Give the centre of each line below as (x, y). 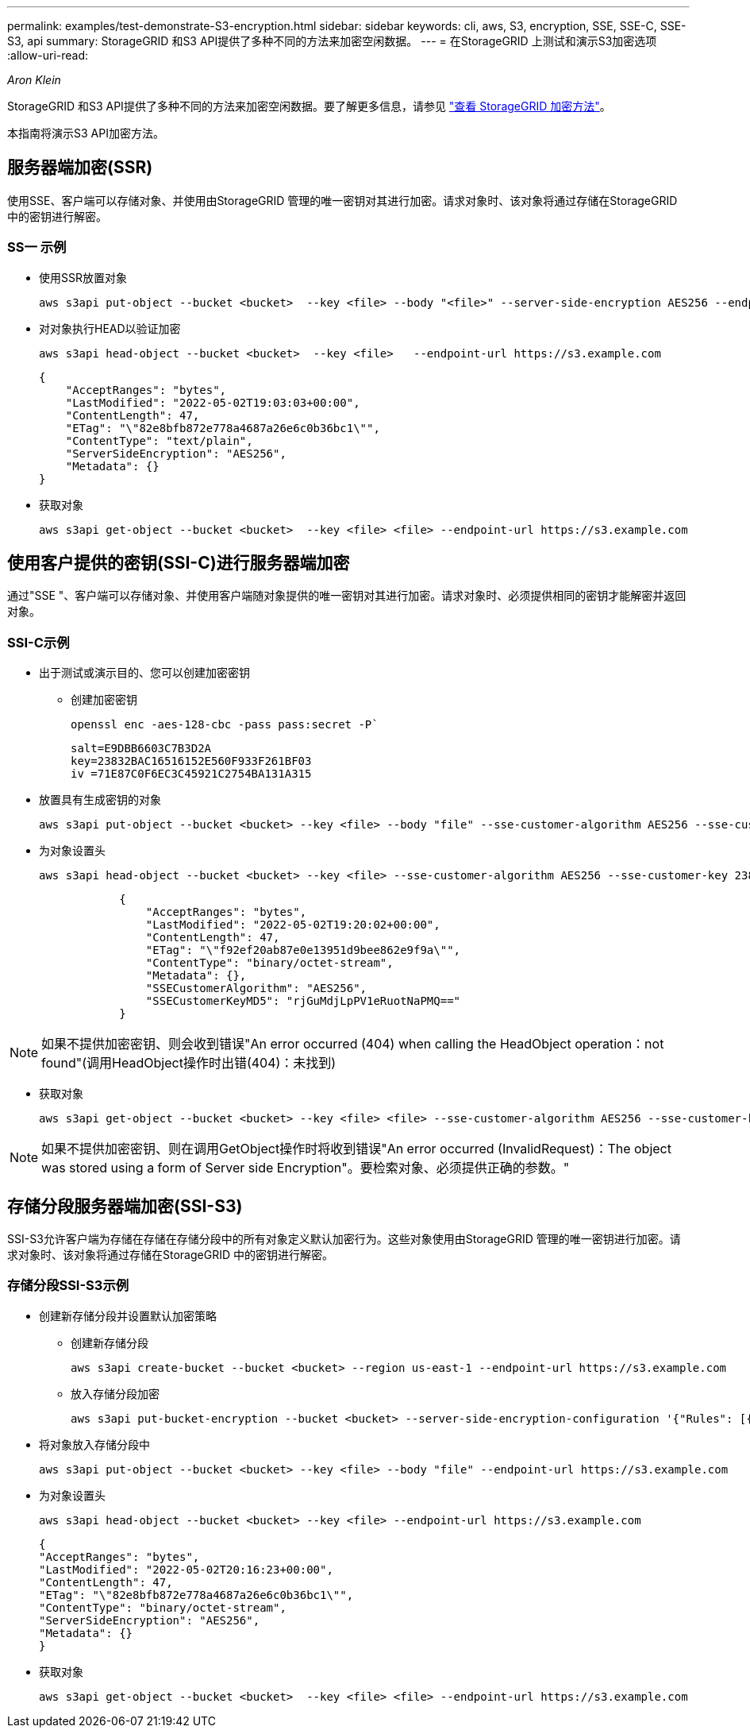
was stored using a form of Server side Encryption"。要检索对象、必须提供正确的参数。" (306, 1168)
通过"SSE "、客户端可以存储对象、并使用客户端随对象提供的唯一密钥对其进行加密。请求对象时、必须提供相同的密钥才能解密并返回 (347, 596)
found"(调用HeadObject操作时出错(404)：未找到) (189, 1063)
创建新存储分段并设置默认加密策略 (128, 1315)
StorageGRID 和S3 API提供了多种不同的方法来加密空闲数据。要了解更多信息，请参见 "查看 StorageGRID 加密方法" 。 (309, 106)
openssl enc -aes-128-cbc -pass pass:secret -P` (225, 725)
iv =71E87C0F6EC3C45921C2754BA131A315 (191, 774)
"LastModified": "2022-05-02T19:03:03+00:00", (213, 402)
